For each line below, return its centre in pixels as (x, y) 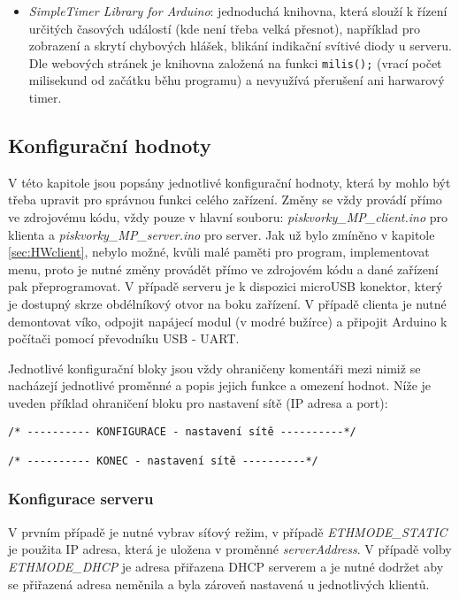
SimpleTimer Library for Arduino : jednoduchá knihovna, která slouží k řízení (238, 11)
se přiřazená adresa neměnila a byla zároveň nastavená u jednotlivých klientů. (219, 584)
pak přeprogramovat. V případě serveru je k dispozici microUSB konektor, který (226, 286)
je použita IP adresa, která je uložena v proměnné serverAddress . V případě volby (230, 549)
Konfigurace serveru (81, 499)
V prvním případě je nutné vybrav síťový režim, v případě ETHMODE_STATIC (228, 531)
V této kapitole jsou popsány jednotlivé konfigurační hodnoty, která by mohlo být (229, 182)
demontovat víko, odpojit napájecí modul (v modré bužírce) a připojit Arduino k (228, 321)
